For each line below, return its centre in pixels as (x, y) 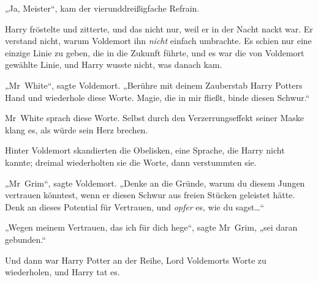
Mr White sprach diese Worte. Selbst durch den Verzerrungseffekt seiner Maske (155, 118)
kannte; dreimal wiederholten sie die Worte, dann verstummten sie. (131, 162)
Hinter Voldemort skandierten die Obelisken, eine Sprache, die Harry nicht (145, 150)
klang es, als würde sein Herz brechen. (77, 129)
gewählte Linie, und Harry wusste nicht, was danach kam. (114, 65)
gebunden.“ (25, 239)
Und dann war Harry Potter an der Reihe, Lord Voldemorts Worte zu (136, 260)
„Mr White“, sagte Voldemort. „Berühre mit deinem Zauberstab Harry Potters (154, 85)
